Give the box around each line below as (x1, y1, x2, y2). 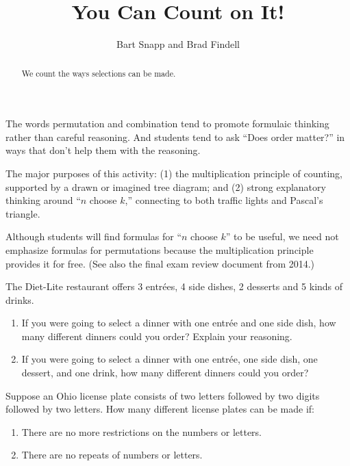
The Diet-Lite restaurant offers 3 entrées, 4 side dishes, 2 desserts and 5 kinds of (5, 279, 343, 294)
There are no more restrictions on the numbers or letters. (21, 424, 262, 439)
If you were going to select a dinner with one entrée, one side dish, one (21, 352, 318, 366)
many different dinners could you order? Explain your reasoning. (21, 328, 292, 343)
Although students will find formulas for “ (5, 229, 182, 244)
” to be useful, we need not (225, 229, 339, 244)
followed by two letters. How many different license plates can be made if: (5, 402, 314, 416)
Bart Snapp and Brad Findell (116, 37, 240, 51)
